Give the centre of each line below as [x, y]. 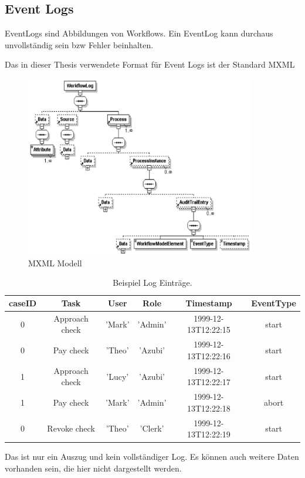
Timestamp [209, 303]
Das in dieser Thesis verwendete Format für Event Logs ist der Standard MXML [150, 64]
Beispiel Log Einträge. [152, 283]
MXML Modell [55, 263]
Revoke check [71, 428]
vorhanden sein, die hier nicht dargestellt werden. [93, 468]
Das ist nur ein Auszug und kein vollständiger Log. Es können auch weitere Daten [152, 457]
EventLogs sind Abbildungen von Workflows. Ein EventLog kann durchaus [139, 33]
